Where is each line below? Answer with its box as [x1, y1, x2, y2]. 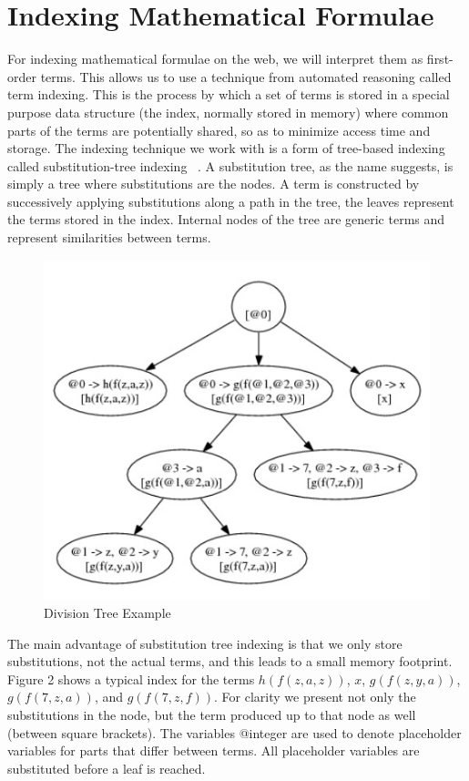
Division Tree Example [44, 602, 171, 622]
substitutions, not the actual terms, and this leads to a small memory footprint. [7, 652, 453, 671]
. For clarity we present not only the [214, 687, 416, 706]
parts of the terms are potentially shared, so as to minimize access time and [7, 120, 431, 139]
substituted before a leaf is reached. [7, 758, 206, 777]
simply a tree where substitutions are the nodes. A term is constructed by [7, 174, 420, 193]
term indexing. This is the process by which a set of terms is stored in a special [7, 85, 450, 104]
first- [426, 49, 454, 68]
